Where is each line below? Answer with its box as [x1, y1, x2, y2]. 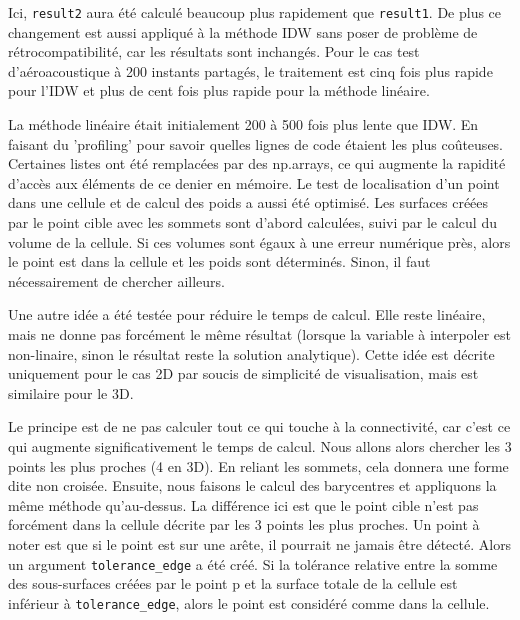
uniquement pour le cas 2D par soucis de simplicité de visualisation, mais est [8, 363, 479, 384]
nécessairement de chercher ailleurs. [8, 270, 225, 291]
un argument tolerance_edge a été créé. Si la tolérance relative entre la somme [8, 553, 498, 574]
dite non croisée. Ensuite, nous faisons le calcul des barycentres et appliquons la [8, 475, 497, 496]
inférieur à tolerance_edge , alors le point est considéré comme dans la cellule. [8, 592, 490, 613]
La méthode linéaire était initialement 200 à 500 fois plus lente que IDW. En [8, 114, 479, 135]
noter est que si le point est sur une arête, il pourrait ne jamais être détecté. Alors [8, 533, 512, 554]
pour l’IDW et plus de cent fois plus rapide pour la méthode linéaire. [8, 80, 430, 101]
